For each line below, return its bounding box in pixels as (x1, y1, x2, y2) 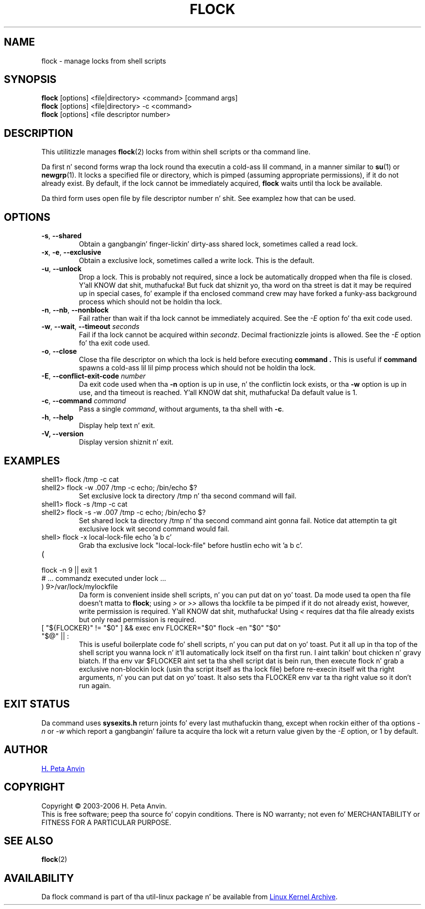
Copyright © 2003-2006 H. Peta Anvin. (41, 801, 167, 810)
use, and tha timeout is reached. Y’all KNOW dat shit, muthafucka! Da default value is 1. (79, 388, 358, 397)
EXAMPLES (4, 454, 60, 467)
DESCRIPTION (4, 127, 73, 139)
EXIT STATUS (4, 698, 70, 711)
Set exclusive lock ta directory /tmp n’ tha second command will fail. (79, 491, 297, 500)
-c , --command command (41, 397, 126, 405)
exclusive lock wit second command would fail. (79, 524, 229, 533)
